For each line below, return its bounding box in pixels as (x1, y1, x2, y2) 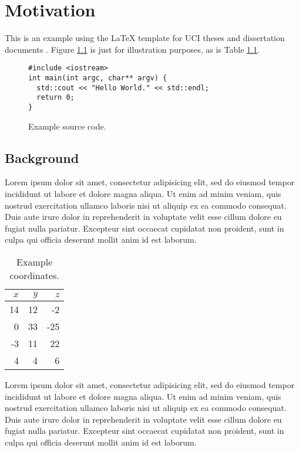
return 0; (36, 93, 75, 102)
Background (5, 148, 79, 166)
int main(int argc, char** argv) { (28, 73, 167, 82)
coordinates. (9, 268, 59, 282)
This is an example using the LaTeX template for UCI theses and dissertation (5, 32, 285, 44)
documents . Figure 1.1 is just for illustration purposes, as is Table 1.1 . (5, 43, 260, 55)
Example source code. (28, 120, 106, 132)
